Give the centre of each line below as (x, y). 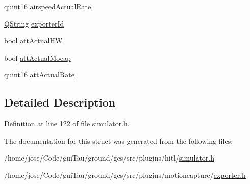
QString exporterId (34, 23)
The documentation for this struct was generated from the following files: (119, 140)
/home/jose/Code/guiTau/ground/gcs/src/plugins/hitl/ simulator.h (109, 158)
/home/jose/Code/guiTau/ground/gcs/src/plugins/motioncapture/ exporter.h (125, 175)
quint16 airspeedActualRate (48, 6)
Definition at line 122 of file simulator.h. (67, 124)
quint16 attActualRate (39, 75)
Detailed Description (60, 102)
